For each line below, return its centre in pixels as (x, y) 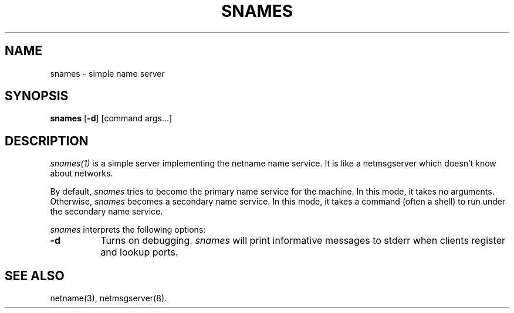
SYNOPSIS (37, 96)
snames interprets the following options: (128, 230)
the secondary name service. (106, 212)
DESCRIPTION (47, 141)
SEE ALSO (35, 275)
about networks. (82, 173)
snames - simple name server (107, 73)
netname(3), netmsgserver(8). (109, 298)
